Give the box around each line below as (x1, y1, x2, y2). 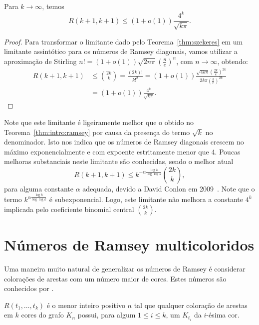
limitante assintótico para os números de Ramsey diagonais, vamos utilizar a (4, 46, 238, 56)
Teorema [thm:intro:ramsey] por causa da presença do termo (4, 126, 190, 137)
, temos (42, 1, 64, 11)
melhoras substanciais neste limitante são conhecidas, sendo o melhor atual (4, 156, 234, 166)
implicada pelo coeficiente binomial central (4, 203, 134, 214)
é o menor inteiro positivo (46, 299, 125, 310)
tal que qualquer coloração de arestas (134, 299, 248, 310)
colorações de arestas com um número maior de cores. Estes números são (4, 273, 227, 283)
